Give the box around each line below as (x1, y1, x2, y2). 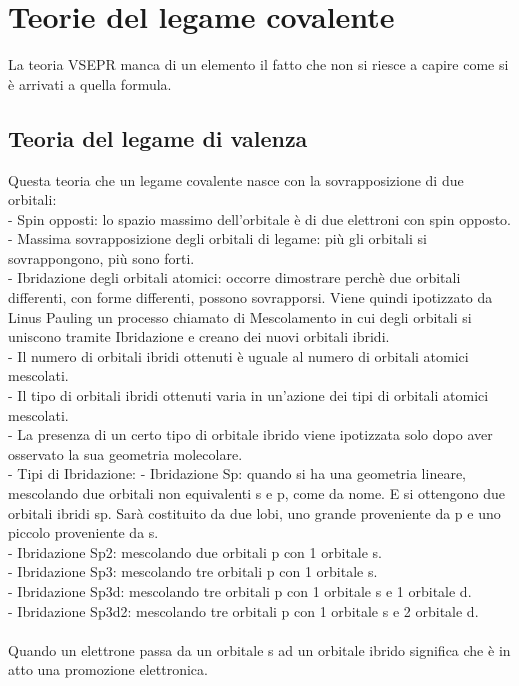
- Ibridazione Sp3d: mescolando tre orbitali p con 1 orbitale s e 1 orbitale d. (8, 580, 472, 601)
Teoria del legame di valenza (8, 122, 308, 153)
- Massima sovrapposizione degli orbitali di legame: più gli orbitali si (8, 228, 427, 249)
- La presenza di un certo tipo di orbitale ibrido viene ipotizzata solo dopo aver (8, 424, 493, 445)
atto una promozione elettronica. (8, 659, 208, 680)
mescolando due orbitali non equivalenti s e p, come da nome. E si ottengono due (8, 483, 506, 504)
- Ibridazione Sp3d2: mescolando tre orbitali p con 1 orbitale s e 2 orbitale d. (8, 600, 479, 621)
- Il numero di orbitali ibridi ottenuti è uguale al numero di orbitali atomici (8, 345, 469, 366)
